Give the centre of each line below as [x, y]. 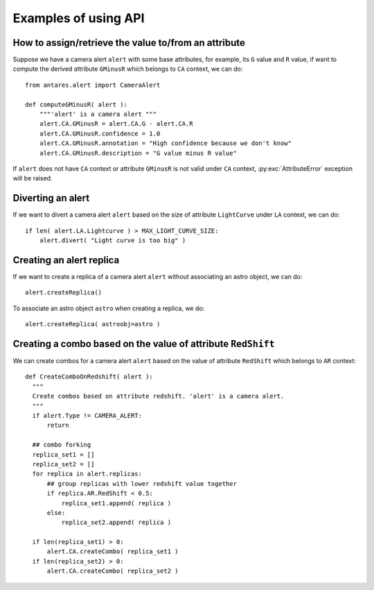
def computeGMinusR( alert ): [77, 104]
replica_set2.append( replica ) [116, 523]
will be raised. [33, 178]
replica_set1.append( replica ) [116, 503]
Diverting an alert [51, 198]
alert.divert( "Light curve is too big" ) [113, 241]
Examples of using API [79, 18]
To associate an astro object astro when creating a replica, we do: [109, 308]
